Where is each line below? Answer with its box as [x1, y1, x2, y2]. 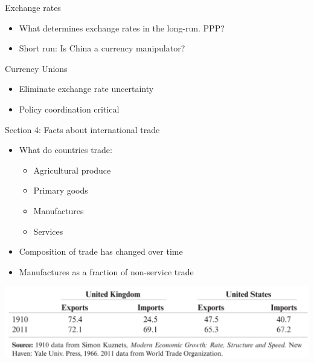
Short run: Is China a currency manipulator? [19, 42, 185, 54]
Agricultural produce [33, 163, 111, 176]
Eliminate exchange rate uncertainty [19, 82, 154, 95]
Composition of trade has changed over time [19, 245, 183, 258]
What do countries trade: [19, 143, 112, 156]
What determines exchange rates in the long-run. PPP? [19, 21, 225, 34]
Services [33, 224, 63, 237]
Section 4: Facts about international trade [5, 123, 160, 136]
